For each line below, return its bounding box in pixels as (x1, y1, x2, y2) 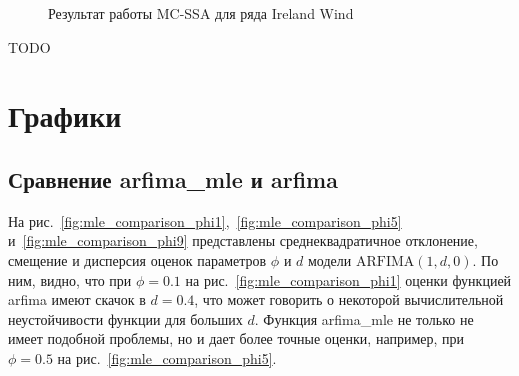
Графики (8, 95, 122, 136)
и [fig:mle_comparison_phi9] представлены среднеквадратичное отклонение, (8, 230, 478, 251)
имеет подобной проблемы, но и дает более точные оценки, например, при (8, 328, 465, 349)
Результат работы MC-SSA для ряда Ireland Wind (48, 3, 354, 23)
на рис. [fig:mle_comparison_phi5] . (57, 347, 277, 368)
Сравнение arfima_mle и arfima (8, 163, 338, 194)
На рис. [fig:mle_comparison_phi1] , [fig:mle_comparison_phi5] (8, 210, 402, 231)
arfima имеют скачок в (8, 289, 146, 310)
